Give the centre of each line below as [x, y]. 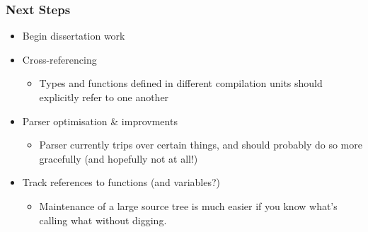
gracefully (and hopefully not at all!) [119, 158]
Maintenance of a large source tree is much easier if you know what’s [188, 205]
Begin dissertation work [74, 36]
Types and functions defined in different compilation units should [181, 83]
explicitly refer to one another [104, 97]
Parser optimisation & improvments [100, 121]
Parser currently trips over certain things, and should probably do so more [201, 145]
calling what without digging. [103, 220]
